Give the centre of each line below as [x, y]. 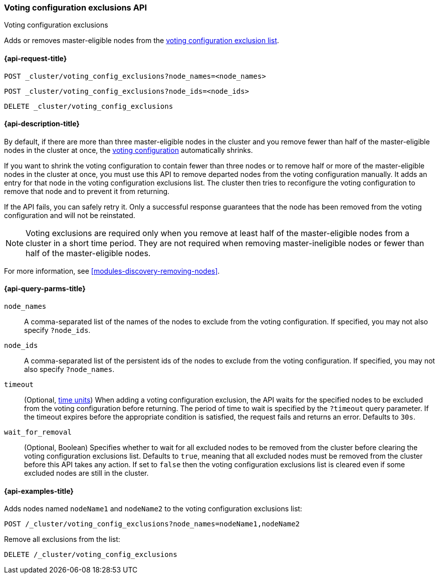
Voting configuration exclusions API [76, 8]
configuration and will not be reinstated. [70, 215]
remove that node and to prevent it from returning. [87, 191]
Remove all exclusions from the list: [62, 539]
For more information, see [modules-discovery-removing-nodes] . [112, 271]
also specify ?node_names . [69, 369]
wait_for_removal [38, 432]
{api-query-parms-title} [45, 289]
